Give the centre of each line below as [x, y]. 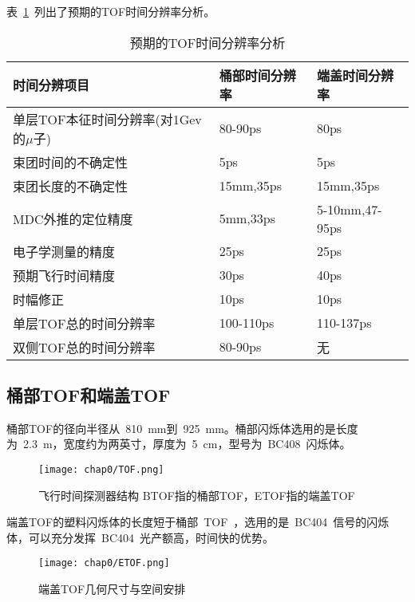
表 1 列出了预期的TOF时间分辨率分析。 [111, 11]
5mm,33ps [247, 218]
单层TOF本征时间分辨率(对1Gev [107, 119]
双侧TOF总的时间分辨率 [84, 347]
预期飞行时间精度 [64, 275]
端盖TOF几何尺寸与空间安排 [112, 589]
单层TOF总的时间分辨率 [84, 323]
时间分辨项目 [51, 85]
